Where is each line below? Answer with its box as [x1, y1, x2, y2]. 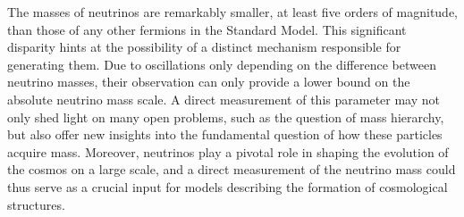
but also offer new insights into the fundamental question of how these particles [7, 125, 443, 144]
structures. [7, 195, 65, 213]
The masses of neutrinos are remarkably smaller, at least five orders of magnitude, [7, 3, 458, 21]
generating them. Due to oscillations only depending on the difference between [7, 54, 436, 73]
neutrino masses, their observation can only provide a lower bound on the [7, 72, 410, 91]
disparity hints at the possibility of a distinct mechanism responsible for [7, 38, 401, 56]
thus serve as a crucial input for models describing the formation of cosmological [7, 177, 448, 196]
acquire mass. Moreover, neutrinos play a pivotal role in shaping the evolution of [7, 142, 449, 161]
